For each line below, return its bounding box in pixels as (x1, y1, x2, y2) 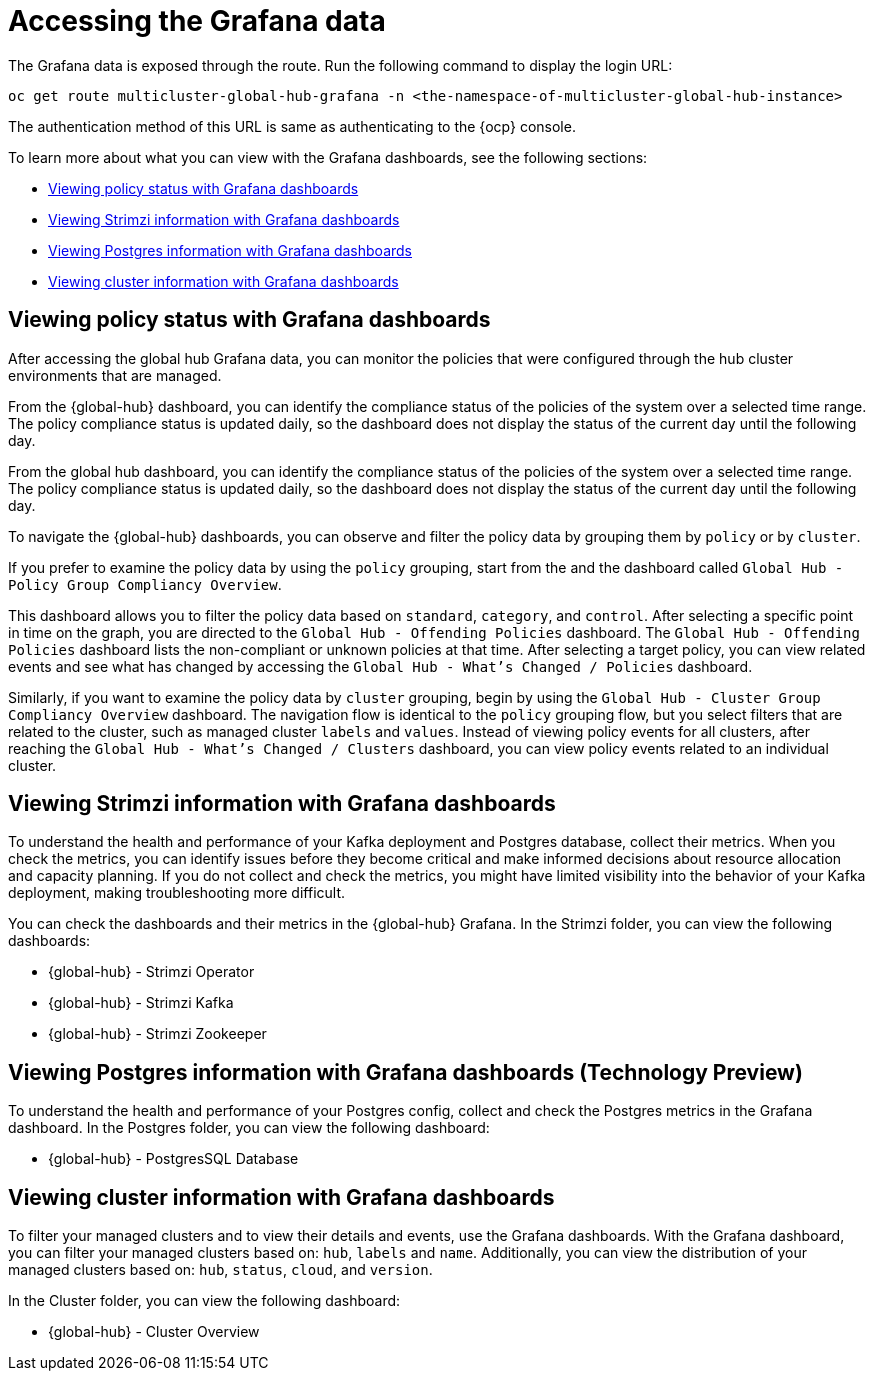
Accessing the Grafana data (8, 4, 386, 38)
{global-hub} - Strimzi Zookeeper (48, 1025, 267, 1043)
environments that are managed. (8, 366, 222, 384)
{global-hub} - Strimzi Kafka (48, 994, 234, 1012)
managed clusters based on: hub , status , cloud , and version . (8, 1261, 433, 1279)
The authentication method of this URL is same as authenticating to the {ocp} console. (8, 117, 576, 135)
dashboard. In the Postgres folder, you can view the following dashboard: (8, 1119, 490, 1137)
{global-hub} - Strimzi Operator (48, 963, 255, 981)
